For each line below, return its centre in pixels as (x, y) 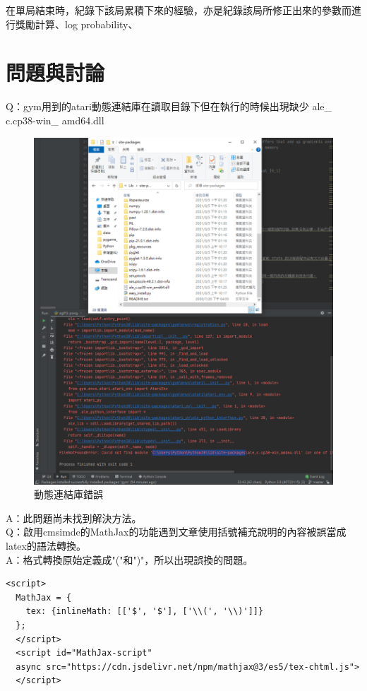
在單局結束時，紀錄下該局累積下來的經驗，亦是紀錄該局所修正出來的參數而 (179, 10)
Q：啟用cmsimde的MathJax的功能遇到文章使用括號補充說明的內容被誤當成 (176, 532)
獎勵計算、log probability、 (77, 24)
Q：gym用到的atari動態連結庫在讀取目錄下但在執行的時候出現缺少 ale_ (169, 106)
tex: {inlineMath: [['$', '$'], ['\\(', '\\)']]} (145, 612)
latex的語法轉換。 (46, 546)
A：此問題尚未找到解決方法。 (74, 518)
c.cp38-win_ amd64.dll (55, 120)
